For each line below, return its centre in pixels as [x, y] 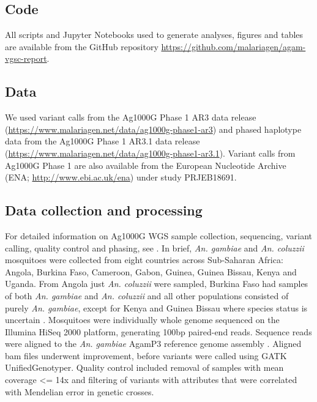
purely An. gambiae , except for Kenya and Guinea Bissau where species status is [156, 307]
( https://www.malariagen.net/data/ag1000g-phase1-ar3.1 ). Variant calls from [150, 153]
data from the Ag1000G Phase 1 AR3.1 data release [103, 141]
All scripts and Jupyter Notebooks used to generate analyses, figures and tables [154, 35]
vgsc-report [26, 58]
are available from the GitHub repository [82, 46]
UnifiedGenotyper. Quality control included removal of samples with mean [144, 367]
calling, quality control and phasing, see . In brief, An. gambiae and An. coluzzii [155, 248]
